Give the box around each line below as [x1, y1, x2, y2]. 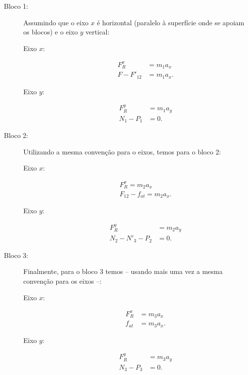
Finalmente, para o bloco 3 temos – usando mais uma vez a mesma [23, 266, 223, 276]
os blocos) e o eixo [23, 27, 78, 37]
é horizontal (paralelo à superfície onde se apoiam [97, 17, 245, 27]
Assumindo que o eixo [23, 17, 89, 27]
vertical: [85, 27, 110, 37]
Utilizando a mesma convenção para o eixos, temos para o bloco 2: [23, 146, 221, 156]
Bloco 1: [4, 1, 28, 11]
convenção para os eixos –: [23, 276, 102, 286]
